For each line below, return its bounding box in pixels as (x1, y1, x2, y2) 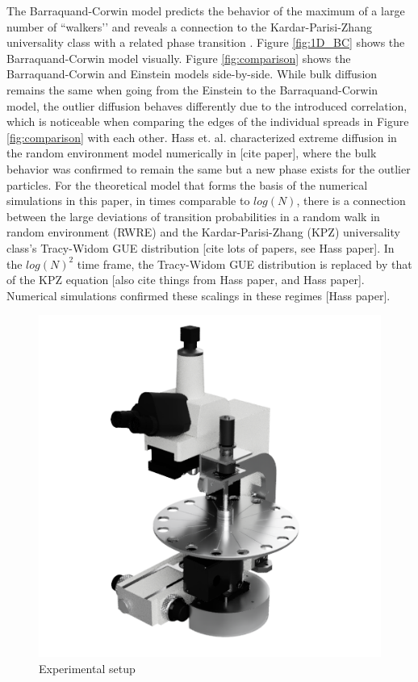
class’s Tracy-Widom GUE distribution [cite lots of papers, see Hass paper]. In (6, 239, 395, 256)
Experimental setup (39, 659, 136, 676)
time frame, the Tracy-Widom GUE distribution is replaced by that (77, 255, 412, 272)
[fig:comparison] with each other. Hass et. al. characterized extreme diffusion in (6, 128, 397, 145)
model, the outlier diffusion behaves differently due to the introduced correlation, (6, 97, 408, 114)
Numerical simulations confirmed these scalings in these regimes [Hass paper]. (6, 287, 391, 303)
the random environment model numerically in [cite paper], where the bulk (6, 144, 377, 161)
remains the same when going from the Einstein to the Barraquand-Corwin (6, 81, 378, 98)
